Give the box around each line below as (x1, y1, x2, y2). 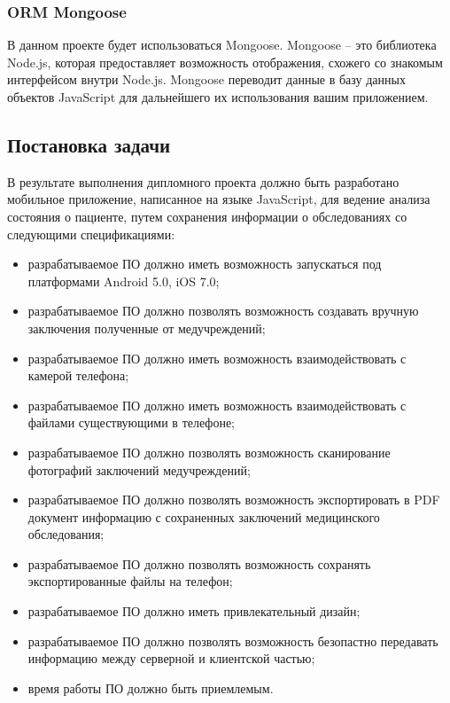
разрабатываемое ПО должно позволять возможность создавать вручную (27, 301, 419, 320)
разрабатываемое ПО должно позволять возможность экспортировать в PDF (27, 490, 440, 509)
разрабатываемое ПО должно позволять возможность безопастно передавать (27, 631, 438, 650)
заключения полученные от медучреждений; (27, 318, 266, 337)
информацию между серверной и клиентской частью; (27, 649, 315, 668)
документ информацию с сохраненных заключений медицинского (27, 507, 380, 526)
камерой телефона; (27, 366, 129, 385)
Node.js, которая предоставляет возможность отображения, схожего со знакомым (7, 52, 443, 71)
